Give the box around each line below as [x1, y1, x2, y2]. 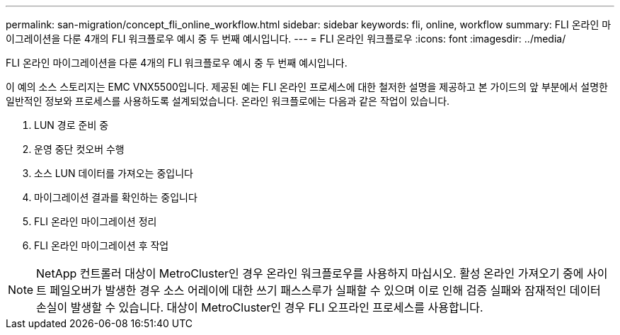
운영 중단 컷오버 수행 [34, 143, 125, 155]
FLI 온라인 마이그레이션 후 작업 [34, 239, 169, 251]
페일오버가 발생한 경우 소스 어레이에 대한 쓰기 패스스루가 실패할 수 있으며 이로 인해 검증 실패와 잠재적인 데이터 [50, 283, 601, 297]
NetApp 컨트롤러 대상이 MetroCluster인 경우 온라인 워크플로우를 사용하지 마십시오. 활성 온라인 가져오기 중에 [36, 266, 584, 280]
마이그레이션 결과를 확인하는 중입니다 [34, 191, 197, 203]
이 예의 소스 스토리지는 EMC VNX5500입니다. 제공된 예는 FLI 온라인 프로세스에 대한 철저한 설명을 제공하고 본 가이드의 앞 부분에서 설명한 [6, 81, 608, 93]
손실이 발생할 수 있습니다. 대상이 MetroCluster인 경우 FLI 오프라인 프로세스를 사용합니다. [36, 300, 483, 314]
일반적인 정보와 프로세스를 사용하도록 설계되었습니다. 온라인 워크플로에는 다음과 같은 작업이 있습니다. [6, 95, 450, 107]
